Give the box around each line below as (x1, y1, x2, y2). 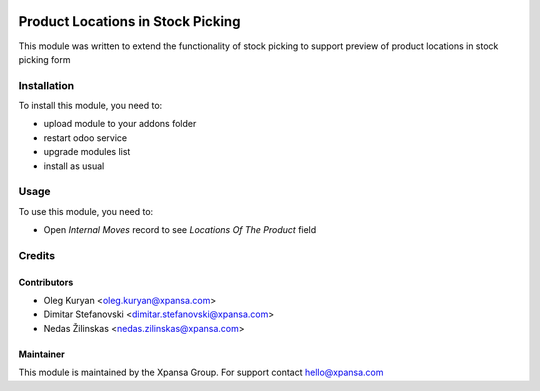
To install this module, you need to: (18, 100, 163, 112)
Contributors (18, 276, 74, 288)
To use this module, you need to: (18, 205, 154, 217)
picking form (18, 53, 71, 65)
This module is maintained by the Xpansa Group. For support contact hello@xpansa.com (18, 366, 384, 379)
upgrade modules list (43, 146, 131, 158)
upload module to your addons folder (43, 118, 197, 130)
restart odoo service (43, 131, 128, 144)
